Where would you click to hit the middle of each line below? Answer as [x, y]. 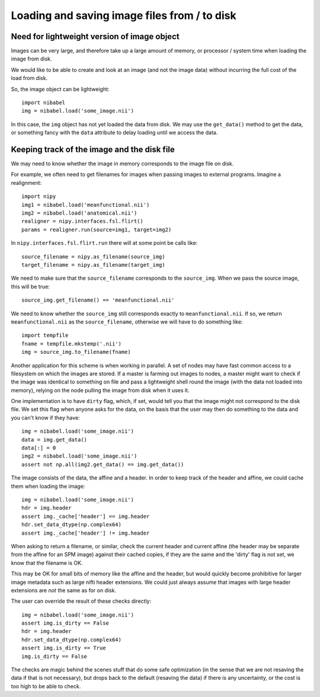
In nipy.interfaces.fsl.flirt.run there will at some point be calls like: [104, 243]
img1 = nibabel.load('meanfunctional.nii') [86, 205]
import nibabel [44, 103]
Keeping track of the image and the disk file [93, 149]
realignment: [26, 183]
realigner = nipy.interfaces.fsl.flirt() [82, 221]
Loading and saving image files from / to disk [124, 15]
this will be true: [31, 286]
